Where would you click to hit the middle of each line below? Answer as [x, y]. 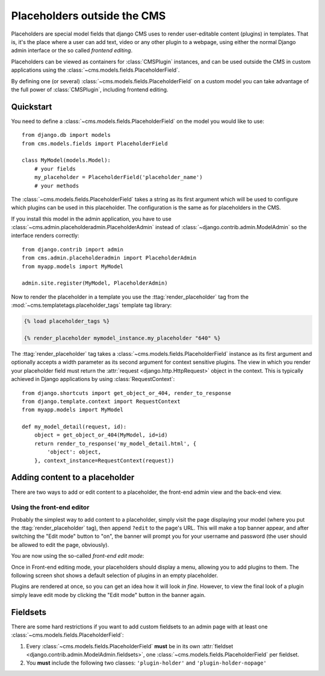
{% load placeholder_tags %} [67, 321]
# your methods [57, 186]
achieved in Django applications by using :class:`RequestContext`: [93, 379]
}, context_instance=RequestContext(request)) [104, 460]
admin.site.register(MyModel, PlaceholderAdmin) [95, 283]
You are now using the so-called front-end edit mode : [78, 556]
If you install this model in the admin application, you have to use [91, 219]
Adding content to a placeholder [73, 477]
